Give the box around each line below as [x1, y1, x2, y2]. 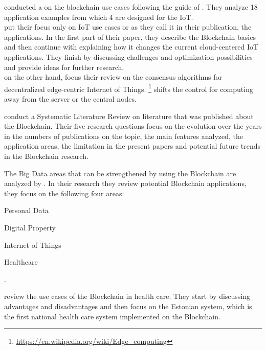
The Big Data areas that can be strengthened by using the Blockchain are [4, 168, 236, 178]
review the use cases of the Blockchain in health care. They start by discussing [4, 291, 251, 301]
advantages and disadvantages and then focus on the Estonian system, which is [4, 300, 252, 311]
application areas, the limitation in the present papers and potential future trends [4, 141, 261, 151]
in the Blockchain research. [4, 150, 88, 161]
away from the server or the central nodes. [4, 94, 137, 104]
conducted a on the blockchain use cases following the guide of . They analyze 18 [4, 2, 258, 12]
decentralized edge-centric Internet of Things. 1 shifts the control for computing [4, 82, 253, 94]
